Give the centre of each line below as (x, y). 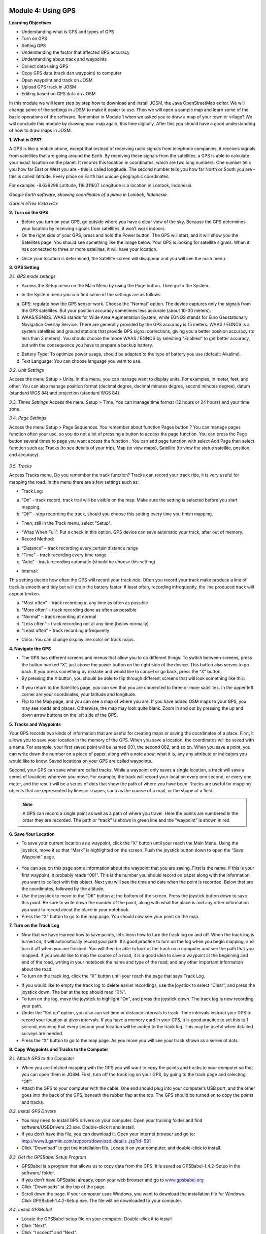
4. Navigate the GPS (30, 649)
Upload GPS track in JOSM (49, 87)
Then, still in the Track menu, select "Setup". (66, 523)
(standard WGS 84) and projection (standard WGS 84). (65, 393)
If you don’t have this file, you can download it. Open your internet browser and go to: (108, 1134)
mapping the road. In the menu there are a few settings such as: (74, 482)
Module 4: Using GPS (42, 11)
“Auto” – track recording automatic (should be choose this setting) (88, 562)
